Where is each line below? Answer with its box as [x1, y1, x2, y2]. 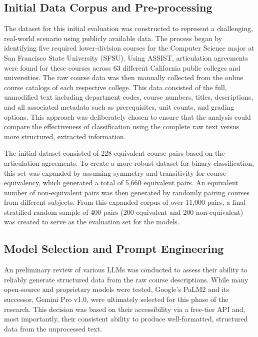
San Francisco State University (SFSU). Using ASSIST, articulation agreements [4, 52, 248, 63]
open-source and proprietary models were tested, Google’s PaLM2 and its [4, 284, 229, 294]
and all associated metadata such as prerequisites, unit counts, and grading [4, 101, 234, 112]
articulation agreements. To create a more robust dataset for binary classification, [4, 157, 254, 168]
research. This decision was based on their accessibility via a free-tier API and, [4, 303, 245, 314]
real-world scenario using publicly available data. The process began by [4, 33, 222, 43]
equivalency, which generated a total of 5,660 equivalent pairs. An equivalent [4, 177, 238, 188]
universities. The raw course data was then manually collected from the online [4, 72, 243, 83]
